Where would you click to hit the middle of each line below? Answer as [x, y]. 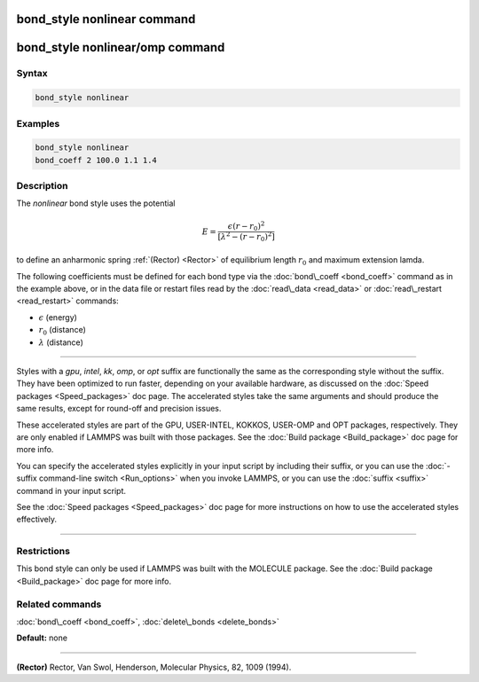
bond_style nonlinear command [106, 19]
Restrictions [43, 552]
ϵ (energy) [58, 317]
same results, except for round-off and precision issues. [119, 409]
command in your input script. [71, 490]
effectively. [37, 520]
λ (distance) [61, 342]
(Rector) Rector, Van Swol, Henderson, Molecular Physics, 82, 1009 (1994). [154, 667]
